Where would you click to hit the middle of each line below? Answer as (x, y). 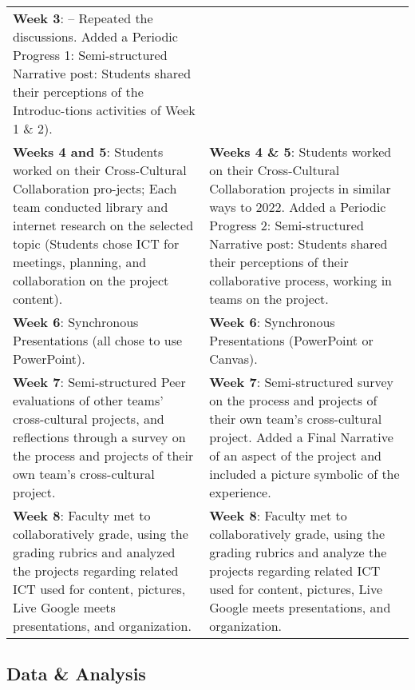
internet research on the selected (103, 225)
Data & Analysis (76, 674)
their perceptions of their (279, 262)
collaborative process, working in (301, 280)
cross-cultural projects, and (89, 419)
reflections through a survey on (99, 437)
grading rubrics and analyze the (298, 552)
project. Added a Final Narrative (301, 437)
